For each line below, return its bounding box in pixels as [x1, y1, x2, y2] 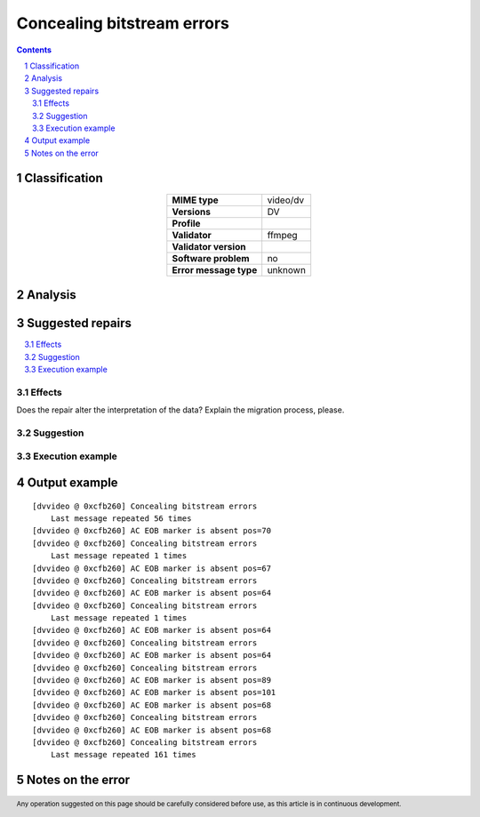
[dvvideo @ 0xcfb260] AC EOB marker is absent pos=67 [32, 563, 271, 573]
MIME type [172, 194, 220, 206]
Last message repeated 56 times [50, 513, 192, 524]
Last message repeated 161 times [50, 749, 197, 760]
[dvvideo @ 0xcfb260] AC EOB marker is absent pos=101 [32, 687, 276, 698]
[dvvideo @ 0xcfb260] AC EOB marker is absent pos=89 [32, 676, 271, 685]
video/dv [267, 194, 305, 206]
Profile [172, 217, 201, 229]
